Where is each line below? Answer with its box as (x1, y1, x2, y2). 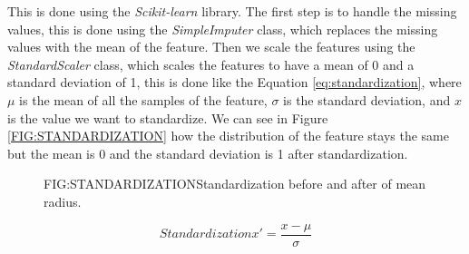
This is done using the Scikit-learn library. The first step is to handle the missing (7, 2, 457, 20)
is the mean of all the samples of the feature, (19, 90, 268, 109)
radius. (44, 191, 82, 210)
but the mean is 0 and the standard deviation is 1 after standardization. (7, 143, 408, 162)
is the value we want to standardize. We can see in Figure (7, 108, 328, 127)
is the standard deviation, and (283, 90, 451, 109)
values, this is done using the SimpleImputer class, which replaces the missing (7, 19, 438, 38)
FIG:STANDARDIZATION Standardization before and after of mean (44, 174, 426, 193)
